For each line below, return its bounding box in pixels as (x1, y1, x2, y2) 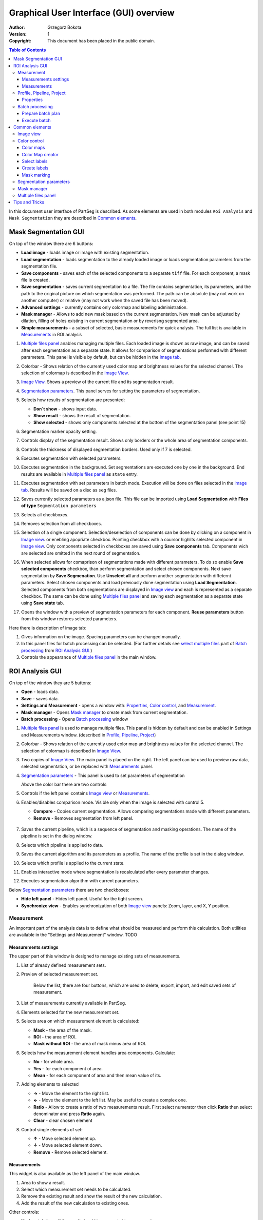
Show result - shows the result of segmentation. (33, 412, 131, 418)
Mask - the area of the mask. (33, 1027, 92, 1033)
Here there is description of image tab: (9, 625, 87, 630)
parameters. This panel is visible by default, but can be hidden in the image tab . (21, 354, 181, 360)
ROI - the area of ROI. (33, 1034, 77, 1039)
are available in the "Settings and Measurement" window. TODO (9, 932, 137, 938)
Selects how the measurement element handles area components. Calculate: (21, 1050, 175, 1056)
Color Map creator (22, 151, 58, 157)
